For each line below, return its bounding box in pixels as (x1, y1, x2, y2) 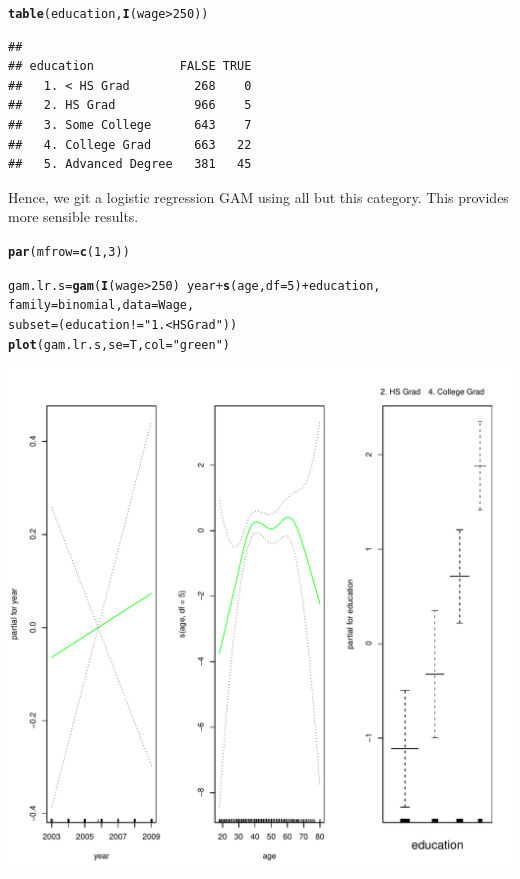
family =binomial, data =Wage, (8, 298, 195, 313)
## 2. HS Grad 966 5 (8, 98, 252, 113)
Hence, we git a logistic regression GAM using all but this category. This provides (8, 186, 509, 207)
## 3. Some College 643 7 (8, 118, 252, 133)
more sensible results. (8, 206, 139, 227)
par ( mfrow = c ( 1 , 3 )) (8, 245, 130, 259)
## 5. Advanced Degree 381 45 (8, 157, 252, 172)
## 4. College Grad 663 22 (8, 137, 252, 152)
